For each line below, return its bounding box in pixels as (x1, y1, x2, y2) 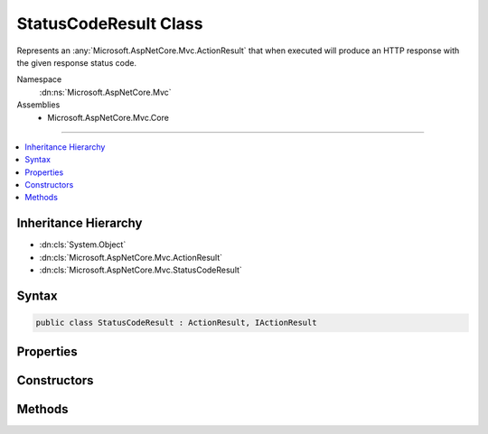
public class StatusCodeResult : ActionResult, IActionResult (35, 318, 317, 328)
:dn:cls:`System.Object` (39, 239, 127, 250)
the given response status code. (16, 57, 137, 68)
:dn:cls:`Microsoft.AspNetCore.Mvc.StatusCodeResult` (39, 264, 243, 275)
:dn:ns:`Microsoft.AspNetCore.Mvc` (39, 87, 172, 97)
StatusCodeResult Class (16, 14, 203, 33)
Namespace (16, 74, 62, 85)
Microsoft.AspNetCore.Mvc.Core (47, 112, 169, 123)
